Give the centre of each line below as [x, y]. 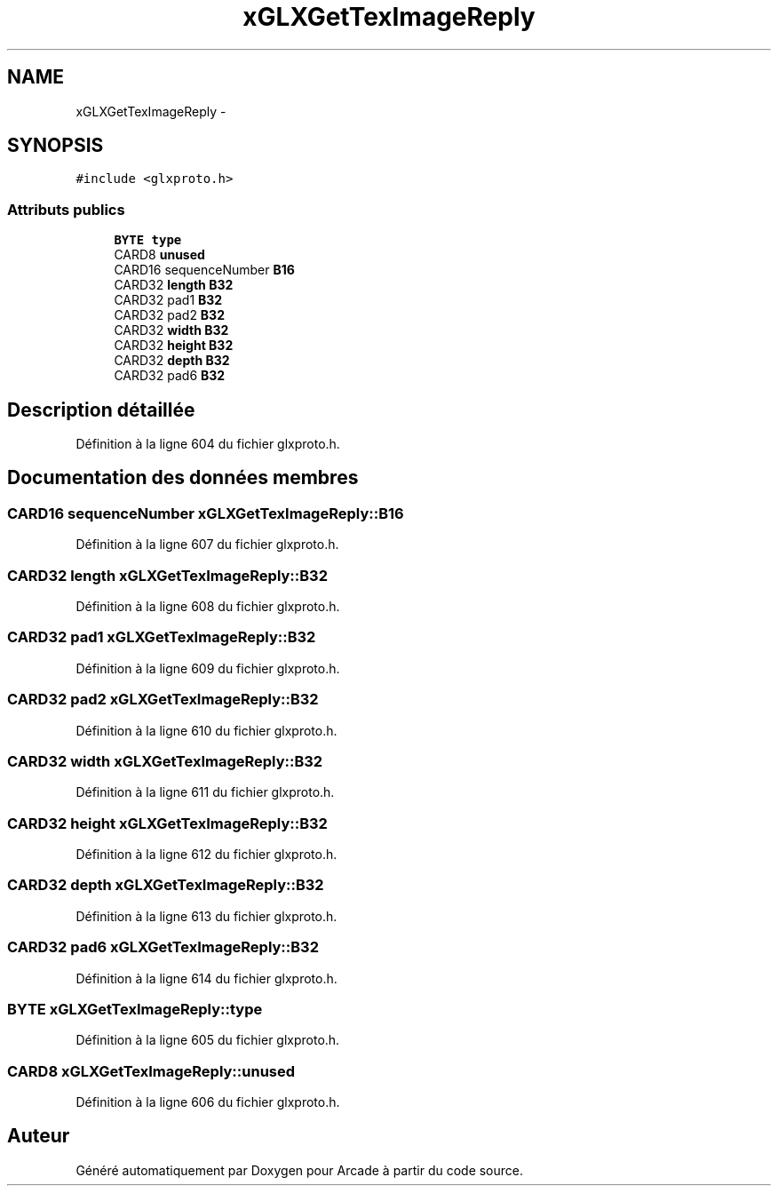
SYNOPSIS [56, 146]
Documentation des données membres [183, 478]
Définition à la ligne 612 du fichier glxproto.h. [206, 854]
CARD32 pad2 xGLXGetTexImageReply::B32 [163, 700]
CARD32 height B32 [174, 346]
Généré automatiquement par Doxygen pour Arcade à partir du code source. [300, 1170]
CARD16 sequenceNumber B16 [204, 270]
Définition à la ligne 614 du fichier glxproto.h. [206, 978]
